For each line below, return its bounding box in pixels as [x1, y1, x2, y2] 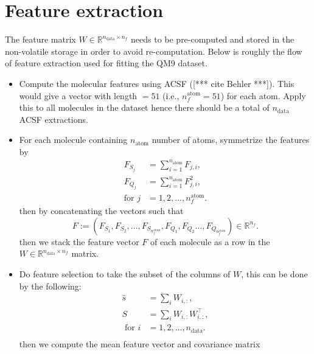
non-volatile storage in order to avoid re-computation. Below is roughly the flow [5, 44, 302, 57]
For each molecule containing [19, 133, 128, 146]
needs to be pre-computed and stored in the [131, 33, 295, 46]
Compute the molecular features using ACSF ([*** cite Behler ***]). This [19, 77, 295, 89]
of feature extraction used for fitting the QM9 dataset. [5, 57, 208, 69]
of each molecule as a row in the [150, 235, 270, 248]
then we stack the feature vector [19, 235, 139, 248]
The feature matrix [5, 33, 76, 46]
